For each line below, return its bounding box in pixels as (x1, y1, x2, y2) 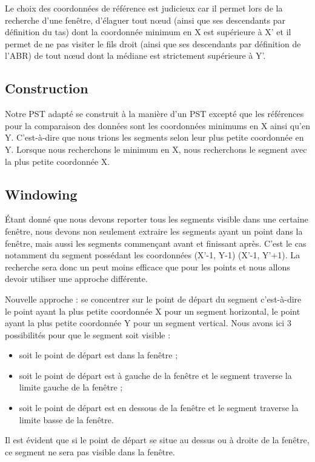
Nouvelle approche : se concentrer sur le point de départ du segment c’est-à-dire (5, 292, 302, 305)
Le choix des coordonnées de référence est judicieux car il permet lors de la (5, 2, 283, 14)
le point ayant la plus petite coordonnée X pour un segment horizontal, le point (5, 304, 300, 317)
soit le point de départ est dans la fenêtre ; (19, 349, 178, 361)
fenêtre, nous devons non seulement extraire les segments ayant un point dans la (5, 224, 303, 237)
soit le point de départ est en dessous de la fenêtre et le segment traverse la (19, 401, 299, 414)
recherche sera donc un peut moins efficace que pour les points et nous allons (5, 260, 290, 273)
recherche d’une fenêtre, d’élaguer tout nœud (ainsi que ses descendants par (5, 13, 285, 26)
